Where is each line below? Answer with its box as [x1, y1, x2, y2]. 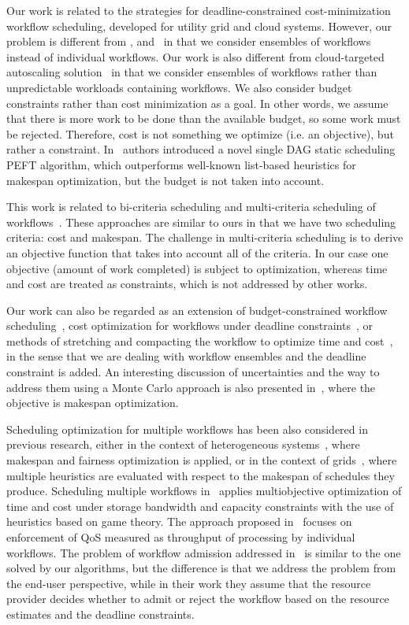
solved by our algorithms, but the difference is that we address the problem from [6, 560, 396, 576]
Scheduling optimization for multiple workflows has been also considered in [6, 420, 368, 437]
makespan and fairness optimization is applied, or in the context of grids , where [6, 452, 397, 468]
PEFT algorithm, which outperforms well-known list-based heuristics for [6, 156, 356, 172]
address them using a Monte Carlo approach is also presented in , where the [6, 379, 376, 395]
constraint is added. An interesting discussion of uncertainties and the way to [6, 364, 380, 380]
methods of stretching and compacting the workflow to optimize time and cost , [6, 332, 393, 349]
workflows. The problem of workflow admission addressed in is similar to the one [6, 544, 401, 560]
